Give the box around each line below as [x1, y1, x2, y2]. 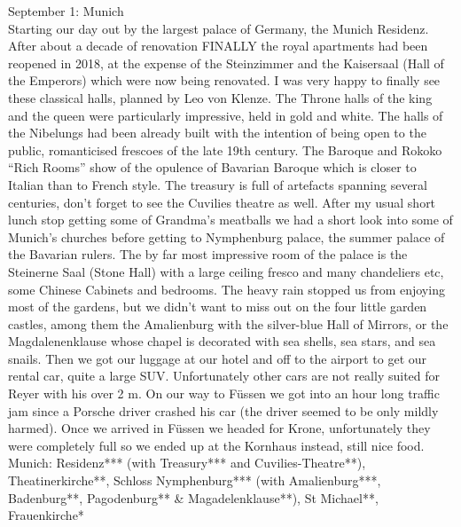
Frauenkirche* [8, 506, 84, 524]
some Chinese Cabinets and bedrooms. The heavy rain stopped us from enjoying [8, 279, 445, 298]
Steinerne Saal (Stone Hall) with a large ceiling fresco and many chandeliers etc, [8, 262, 444, 280]
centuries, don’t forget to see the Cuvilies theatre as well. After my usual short [8, 193, 436, 211]
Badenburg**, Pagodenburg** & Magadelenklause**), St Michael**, [8, 488, 379, 507]
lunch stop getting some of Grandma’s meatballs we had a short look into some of [8, 210, 453, 229]
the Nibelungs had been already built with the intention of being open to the [8, 123, 426, 142]
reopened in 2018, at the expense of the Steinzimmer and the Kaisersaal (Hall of [8, 53, 444, 72]
